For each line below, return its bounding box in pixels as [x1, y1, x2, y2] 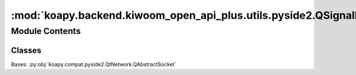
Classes [11, 45, 42, 55]
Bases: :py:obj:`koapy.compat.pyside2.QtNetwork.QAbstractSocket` [11, 60, 177, 67]
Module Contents [11, 26, 81, 36]
